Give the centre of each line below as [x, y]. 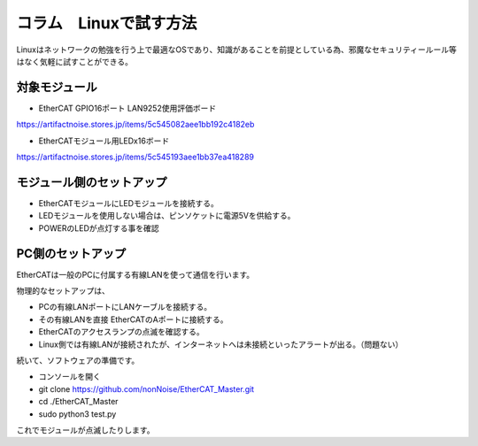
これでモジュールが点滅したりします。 [85, 430]
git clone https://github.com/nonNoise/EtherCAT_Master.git [146, 388]
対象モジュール [57, 87]
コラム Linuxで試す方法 [107, 23]
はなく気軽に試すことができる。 [74, 61]
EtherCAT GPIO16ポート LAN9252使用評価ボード [127, 108]
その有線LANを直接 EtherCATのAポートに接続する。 [133, 319]
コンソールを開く [69, 377]
